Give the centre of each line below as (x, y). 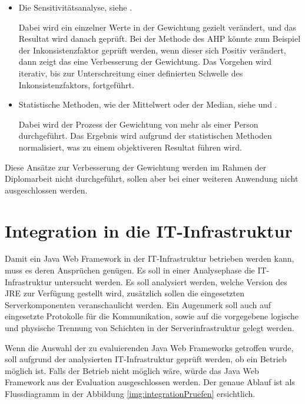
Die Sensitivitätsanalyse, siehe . (75, 7)
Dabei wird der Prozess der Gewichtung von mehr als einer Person (138, 124)
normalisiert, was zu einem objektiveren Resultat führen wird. (130, 147)
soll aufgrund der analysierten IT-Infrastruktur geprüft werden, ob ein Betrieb (146, 359)
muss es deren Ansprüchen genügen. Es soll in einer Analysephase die (130, 270)
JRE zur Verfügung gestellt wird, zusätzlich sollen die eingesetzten (125, 293)
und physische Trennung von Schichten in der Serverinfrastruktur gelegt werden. (150, 328)
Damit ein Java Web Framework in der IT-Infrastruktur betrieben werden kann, (150, 258)
